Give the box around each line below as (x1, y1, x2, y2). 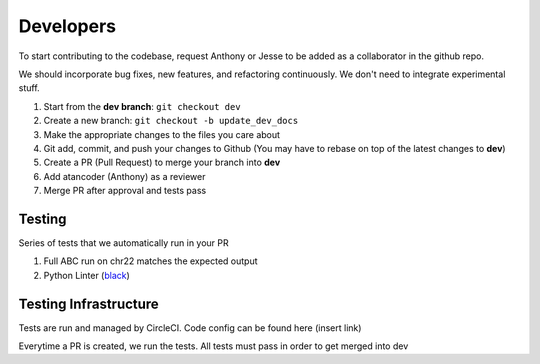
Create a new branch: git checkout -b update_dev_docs (43, 115, 299, 127)
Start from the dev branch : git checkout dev (43, 100, 241, 112)
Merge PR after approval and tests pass (43, 185, 207, 197)
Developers (18, 15, 117, 37)
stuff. (18, 82, 40, 94)
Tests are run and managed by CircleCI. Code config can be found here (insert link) (18, 321, 362, 334)
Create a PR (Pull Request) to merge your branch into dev (43, 156, 281, 169)
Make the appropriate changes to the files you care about (43, 128, 280, 140)
